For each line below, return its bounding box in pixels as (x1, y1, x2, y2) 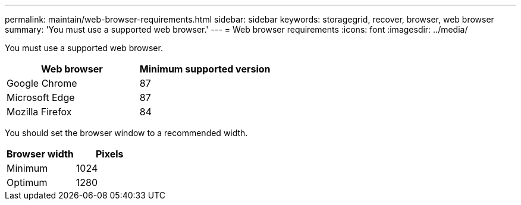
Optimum (7, 176, 48, 188)
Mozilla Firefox (7, 106, 72, 118)
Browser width (7, 148, 74, 160)
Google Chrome (7, 77, 77, 89)
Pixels (95, 148, 124, 160)
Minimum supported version (139, 63, 271, 75)
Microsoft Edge (7, 92, 75, 103)
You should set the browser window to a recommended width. (5, 128, 248, 138)
